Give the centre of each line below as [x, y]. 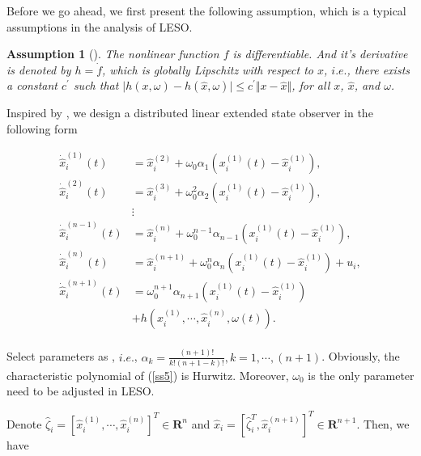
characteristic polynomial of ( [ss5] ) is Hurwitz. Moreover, [148, 375]
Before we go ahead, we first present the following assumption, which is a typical [206, 11]
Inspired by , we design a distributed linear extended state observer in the [190, 113]
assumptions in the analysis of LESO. [100, 26]
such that [96, 85]
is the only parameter [361, 375]
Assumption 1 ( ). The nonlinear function [113, 54]
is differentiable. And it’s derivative [320, 54]
